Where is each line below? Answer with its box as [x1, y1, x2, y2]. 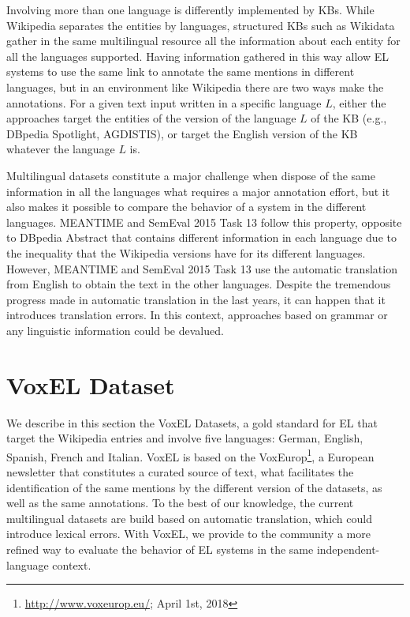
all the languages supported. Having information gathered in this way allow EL [6, 47, 389, 64]
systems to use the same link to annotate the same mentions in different [6, 63, 355, 80]
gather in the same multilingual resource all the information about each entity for [6, 32, 401, 49]
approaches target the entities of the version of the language [6, 110, 296, 126]
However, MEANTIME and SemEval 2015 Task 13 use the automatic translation [6, 260, 397, 277]
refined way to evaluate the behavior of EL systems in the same [6, 541, 314, 557]
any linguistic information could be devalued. [6, 322, 224, 338]
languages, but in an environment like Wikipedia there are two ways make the [6, 78, 384, 95]
